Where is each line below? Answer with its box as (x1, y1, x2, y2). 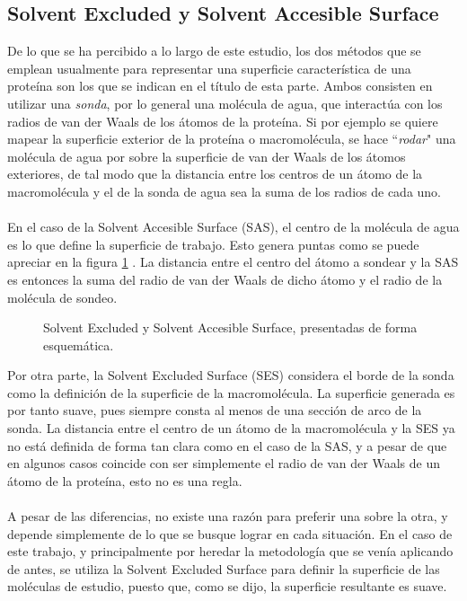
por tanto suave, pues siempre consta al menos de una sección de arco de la (7, 401, 422, 420)
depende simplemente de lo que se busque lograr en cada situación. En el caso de (7, 524, 453, 543)
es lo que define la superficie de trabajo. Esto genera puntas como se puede (7, 234, 419, 253)
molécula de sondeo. (7, 287, 118, 306)
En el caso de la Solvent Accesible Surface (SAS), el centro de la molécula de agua (7, 217, 460, 236)
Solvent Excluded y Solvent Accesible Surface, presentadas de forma (43, 318, 418, 337)
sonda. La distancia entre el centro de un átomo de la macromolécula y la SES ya (7, 419, 455, 437)
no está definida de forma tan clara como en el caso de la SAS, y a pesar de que (7, 436, 447, 455)
